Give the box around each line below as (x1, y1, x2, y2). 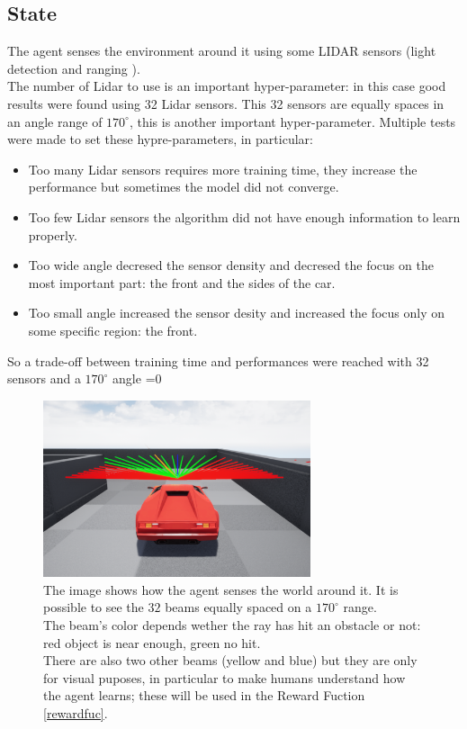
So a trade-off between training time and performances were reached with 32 (7, 351, 429, 370)
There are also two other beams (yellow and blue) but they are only (43, 651, 418, 670)
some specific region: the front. (28, 320, 198, 339)
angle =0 (112, 369, 162, 388)
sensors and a (7, 369, 81, 388)
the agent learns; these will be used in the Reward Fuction (43, 686, 365, 705)
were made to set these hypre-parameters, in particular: (7, 130, 313, 148)
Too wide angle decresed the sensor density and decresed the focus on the (28, 256, 434, 274)
